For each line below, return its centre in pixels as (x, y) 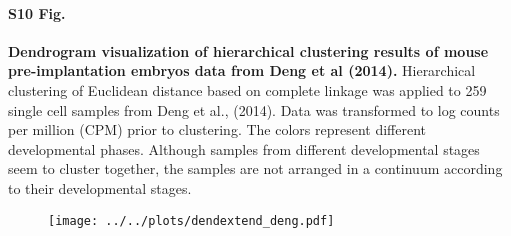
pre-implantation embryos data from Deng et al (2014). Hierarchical (242, 70)
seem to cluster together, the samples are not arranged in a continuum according (255, 168)
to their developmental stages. (100, 187)
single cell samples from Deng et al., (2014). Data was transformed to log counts (254, 109)
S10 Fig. (37, 12)
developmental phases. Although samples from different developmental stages (244, 148)
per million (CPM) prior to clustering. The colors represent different (217, 129)
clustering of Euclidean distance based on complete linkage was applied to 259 (247, 89)
